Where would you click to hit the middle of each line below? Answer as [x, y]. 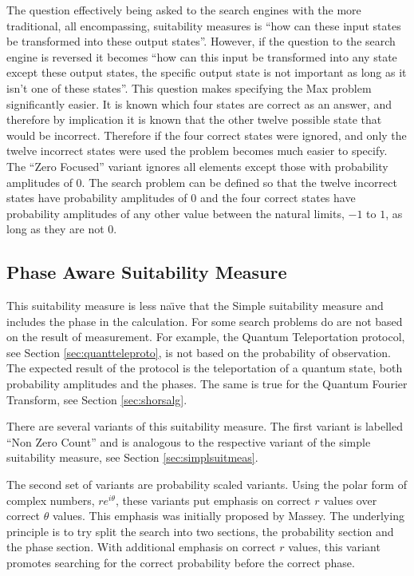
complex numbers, [51, 500]
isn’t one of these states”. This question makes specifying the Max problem [189, 87]
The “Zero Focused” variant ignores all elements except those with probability [197, 166]
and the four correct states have [278, 198]
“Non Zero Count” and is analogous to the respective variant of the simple [189, 441]
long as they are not [55, 229]
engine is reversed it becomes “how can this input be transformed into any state [202, 56]
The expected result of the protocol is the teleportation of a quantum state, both [205, 368]
